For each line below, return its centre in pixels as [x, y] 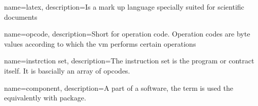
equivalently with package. [45, 98]
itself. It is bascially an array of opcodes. [67, 70]
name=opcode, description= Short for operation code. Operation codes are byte [127, 34]
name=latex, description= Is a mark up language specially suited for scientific [124, 7]
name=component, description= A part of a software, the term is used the [119, 87]
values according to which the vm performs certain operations [100, 43]
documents [21, 16]
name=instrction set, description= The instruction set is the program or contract [129, 61]
